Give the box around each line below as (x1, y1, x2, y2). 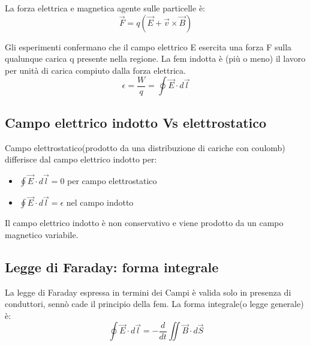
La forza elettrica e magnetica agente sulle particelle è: (5, 2, 205, 14)
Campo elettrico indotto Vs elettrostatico (5, 113, 267, 131)
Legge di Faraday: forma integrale (5, 257, 219, 276)
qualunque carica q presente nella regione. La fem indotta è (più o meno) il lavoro (5, 52, 306, 65)
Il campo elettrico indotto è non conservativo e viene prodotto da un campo (5, 216, 284, 229)
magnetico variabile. (5, 228, 79, 240)
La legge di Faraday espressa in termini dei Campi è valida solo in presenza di (5, 285, 291, 298)
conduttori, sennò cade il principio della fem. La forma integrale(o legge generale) (5, 297, 304, 310)
